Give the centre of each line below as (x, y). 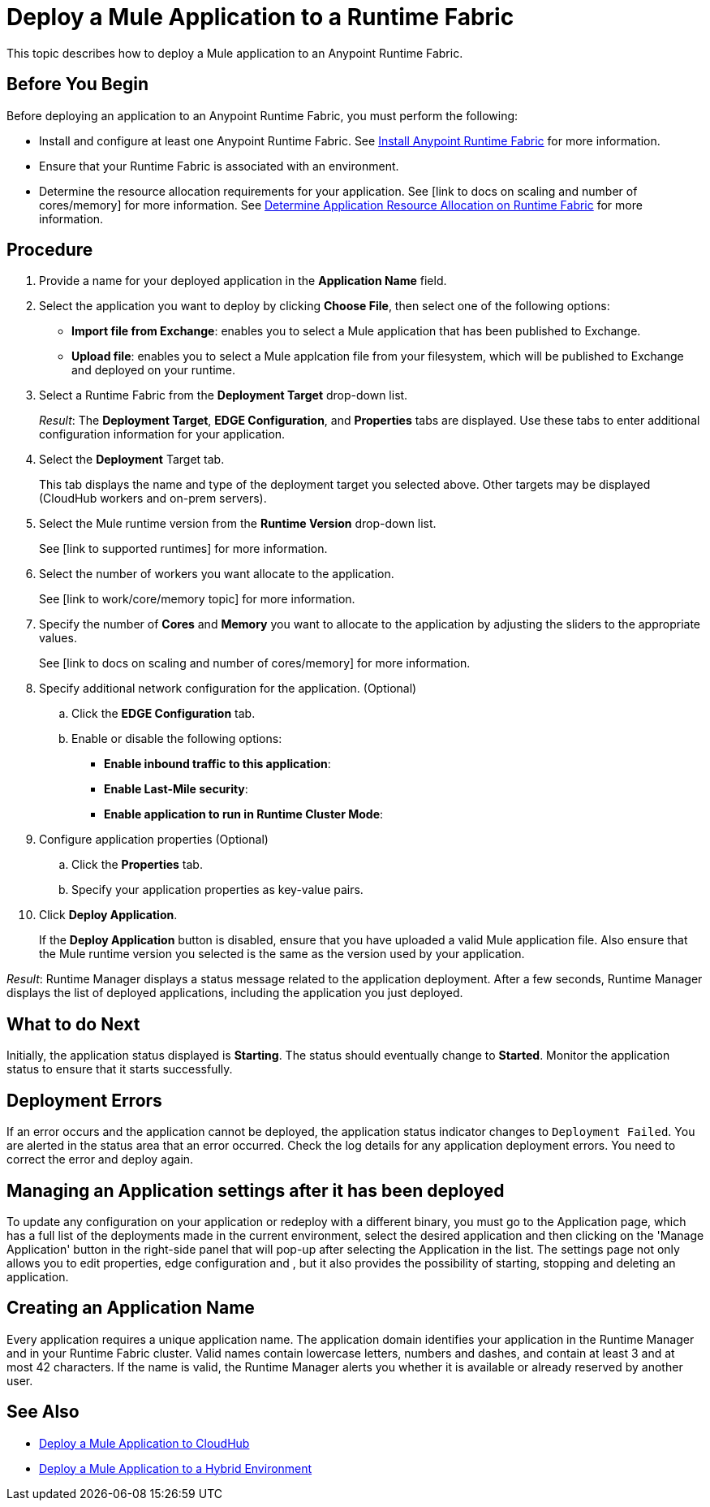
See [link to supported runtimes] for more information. (183, 549)
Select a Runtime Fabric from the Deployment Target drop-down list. (224, 395)
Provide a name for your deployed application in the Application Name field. (243, 281)
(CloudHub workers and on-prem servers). (153, 499)
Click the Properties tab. (137, 865)
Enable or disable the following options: (177, 739)
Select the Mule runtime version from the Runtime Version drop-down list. (238, 524)
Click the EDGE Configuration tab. (164, 714)
